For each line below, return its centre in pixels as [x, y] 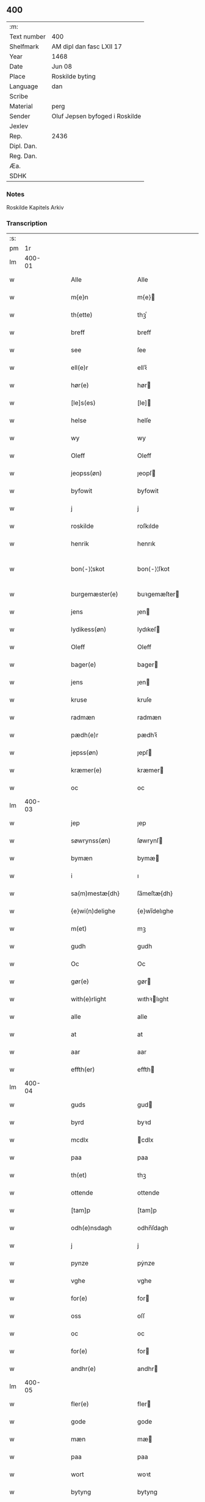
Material [21, 106]
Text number [27, 36]
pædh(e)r [85, 735]
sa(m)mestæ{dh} [95, 893]
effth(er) [83, 1070]
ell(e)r [80, 368]
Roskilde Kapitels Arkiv [35, 208]
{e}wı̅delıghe [155, 911]
